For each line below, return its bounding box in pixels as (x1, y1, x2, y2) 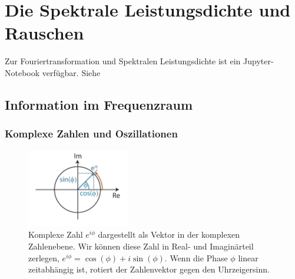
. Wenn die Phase (164, 251, 228, 264)
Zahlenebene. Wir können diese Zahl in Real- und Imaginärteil (28, 239, 254, 252)
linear (238, 251, 258, 264)
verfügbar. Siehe (42, 66, 101, 78)
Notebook (5, 66, 40, 78)
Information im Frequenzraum (5, 95, 193, 113)
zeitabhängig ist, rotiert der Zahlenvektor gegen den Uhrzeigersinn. (28, 263, 270, 275)
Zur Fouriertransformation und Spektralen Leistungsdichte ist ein (5, 55, 241, 67)
